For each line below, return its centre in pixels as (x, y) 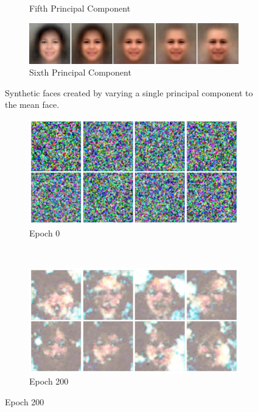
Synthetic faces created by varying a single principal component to (129, 92)
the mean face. (32, 105)
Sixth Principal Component (80, 72)
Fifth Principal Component (80, 8)
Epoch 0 (45, 233)
